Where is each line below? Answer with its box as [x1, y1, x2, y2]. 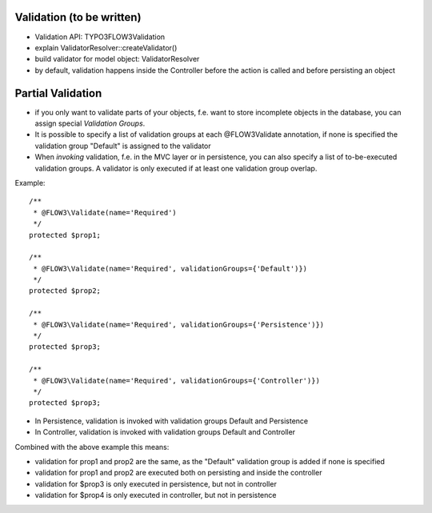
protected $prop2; [29, 287, 102, 295]
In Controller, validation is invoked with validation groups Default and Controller [34, 427, 296, 437]
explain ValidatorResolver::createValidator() [34, 42, 178, 52]
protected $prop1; [29, 230, 102, 239]
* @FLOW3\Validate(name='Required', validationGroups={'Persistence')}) [33, 320, 325, 329]
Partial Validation [14, 86, 102, 100]
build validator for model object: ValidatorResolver [34, 54, 200, 64]
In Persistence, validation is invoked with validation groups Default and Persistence [34, 416, 309, 426]
